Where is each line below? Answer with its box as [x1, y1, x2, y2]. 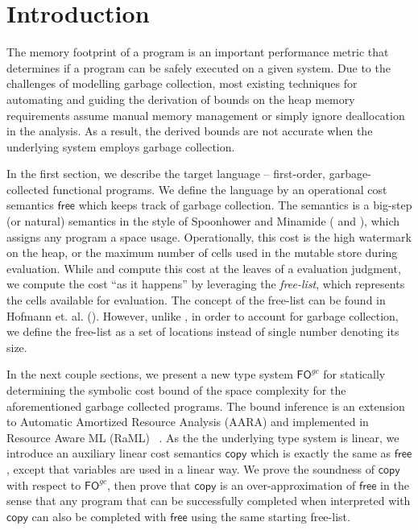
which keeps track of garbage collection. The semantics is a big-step [78, 197, 412, 213]
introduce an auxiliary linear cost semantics [6, 445, 221, 462]
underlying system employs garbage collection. [6, 138, 235, 155]
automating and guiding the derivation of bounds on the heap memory [6, 90, 355, 107]
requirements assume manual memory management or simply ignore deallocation [6, 106, 405, 123]
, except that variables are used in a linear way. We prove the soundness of [6, 460, 375, 477]
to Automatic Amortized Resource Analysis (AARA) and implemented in [6, 413, 369, 430]
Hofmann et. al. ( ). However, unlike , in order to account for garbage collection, [6, 307, 399, 324]
